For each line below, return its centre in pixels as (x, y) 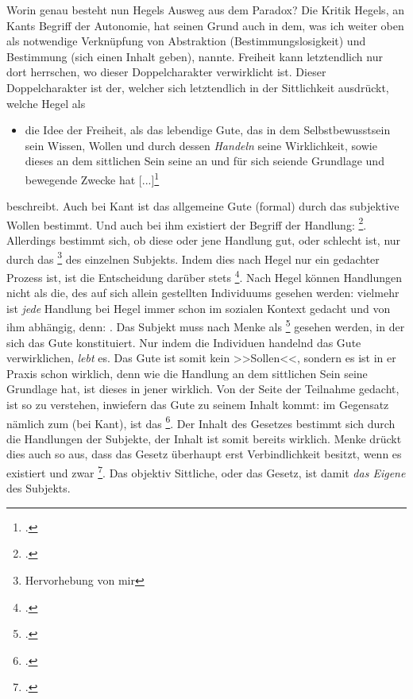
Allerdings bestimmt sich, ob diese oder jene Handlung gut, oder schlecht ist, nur (204, 240)
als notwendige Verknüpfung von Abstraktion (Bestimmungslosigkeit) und (186, 41)
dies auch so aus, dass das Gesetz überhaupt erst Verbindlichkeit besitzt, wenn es (204, 454)
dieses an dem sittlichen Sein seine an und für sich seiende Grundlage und (205, 161)
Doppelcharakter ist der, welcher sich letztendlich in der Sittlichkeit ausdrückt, (198, 87)
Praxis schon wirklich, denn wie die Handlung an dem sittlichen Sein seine (187, 373)
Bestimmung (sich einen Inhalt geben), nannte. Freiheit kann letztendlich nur (195, 56)
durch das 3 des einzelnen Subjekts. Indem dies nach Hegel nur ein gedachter (193, 257)
